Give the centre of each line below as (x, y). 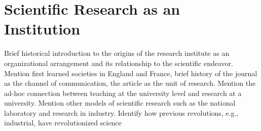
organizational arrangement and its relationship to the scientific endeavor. (119, 63)
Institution (42, 29)
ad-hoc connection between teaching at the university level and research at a (123, 93)
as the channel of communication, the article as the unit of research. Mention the (130, 83)
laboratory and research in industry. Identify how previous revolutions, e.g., (121, 112)
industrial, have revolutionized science (63, 123)
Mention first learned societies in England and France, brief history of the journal (131, 73)
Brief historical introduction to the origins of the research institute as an (117, 53)
